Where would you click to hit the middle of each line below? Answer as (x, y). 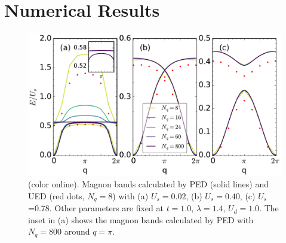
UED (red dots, (56, 195)
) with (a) (130, 195)
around (77, 231)
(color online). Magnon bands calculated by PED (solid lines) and (149, 184)
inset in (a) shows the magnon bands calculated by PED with (141, 219)
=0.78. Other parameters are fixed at (96, 208)
